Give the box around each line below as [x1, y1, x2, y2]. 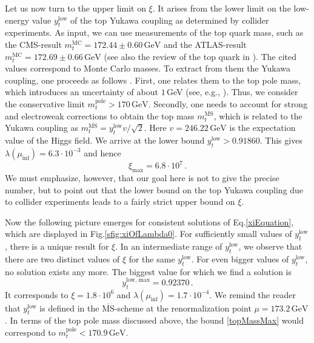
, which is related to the [213, 109, 302, 122]
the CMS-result [5, 38, 62, 50]
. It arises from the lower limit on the [152, 2, 291, 14]
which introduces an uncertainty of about [5, 85, 158, 98]
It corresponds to [5, 288, 68, 301]
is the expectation [229, 121, 296, 134]
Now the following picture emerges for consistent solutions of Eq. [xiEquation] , [5, 215, 294, 228]
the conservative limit [5, 97, 85, 110]
